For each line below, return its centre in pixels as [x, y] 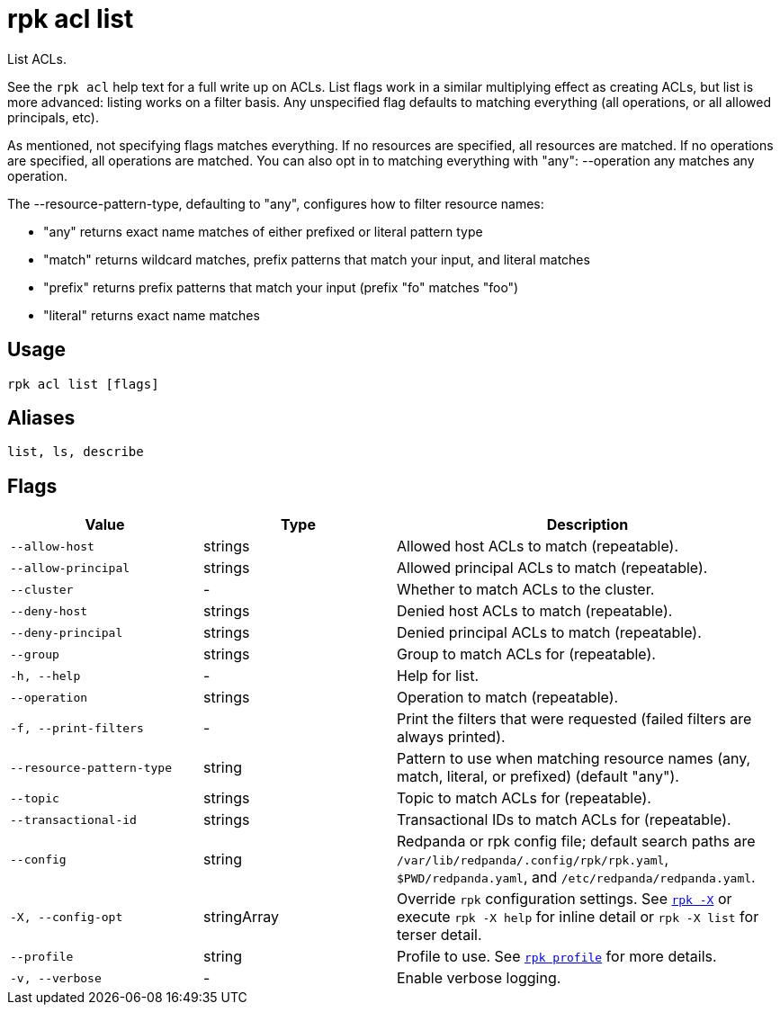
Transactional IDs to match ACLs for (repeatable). [564, 820]
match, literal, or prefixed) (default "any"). [538, 777]
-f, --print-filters [77, 728]
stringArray [242, 917]
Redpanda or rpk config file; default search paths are [576, 842]
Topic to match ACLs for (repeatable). [524, 798]
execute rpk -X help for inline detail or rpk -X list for [578, 917]
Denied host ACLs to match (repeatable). [535, 611]
